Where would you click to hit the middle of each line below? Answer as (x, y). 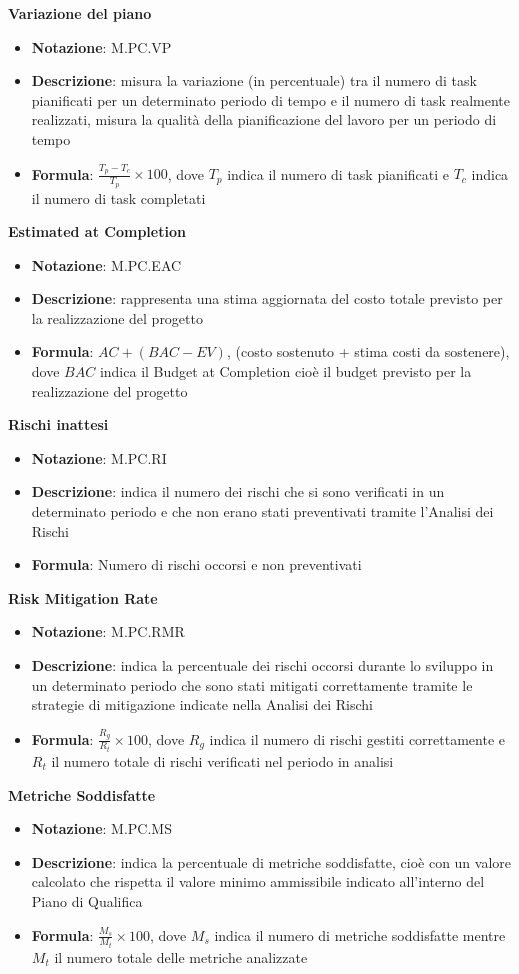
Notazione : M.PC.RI (99, 457)
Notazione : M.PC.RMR (108, 631)
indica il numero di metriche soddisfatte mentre (360, 934)
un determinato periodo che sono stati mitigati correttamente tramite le (252, 684)
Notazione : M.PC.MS (101, 828)
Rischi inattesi (58, 424)
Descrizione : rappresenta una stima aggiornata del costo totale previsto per (267, 298)
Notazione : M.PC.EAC (106, 264)
